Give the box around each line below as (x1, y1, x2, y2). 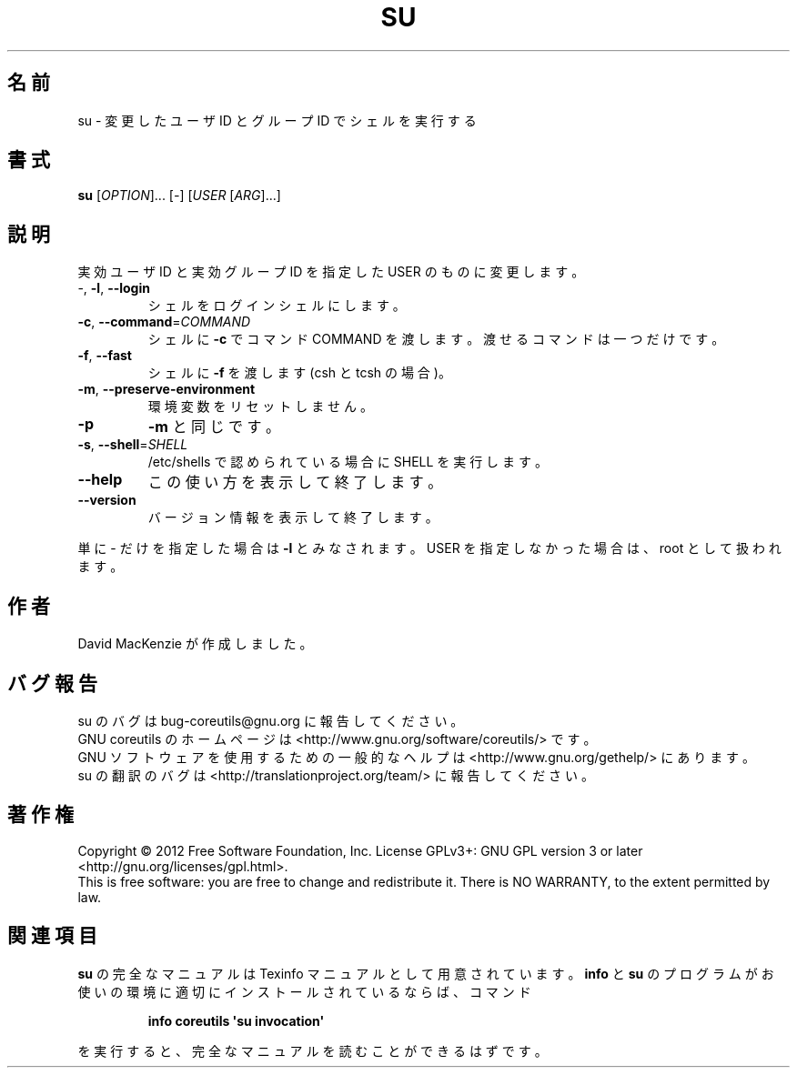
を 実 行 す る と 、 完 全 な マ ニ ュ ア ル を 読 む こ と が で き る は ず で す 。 (77, 1042, 548, 1059)
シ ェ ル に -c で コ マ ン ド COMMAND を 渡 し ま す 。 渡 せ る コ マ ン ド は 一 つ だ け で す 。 (147, 331, 725, 347)
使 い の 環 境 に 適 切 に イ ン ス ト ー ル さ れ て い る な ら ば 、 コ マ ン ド (77, 983, 531, 1000)
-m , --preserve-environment (77, 381, 256, 397)
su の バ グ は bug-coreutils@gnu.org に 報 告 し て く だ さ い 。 (77, 712, 464, 728)
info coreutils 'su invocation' (147, 1012, 325, 1029)
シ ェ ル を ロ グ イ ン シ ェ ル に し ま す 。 (147, 297, 406, 314)
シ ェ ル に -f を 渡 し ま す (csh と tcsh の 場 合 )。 (147, 365, 451, 381)
